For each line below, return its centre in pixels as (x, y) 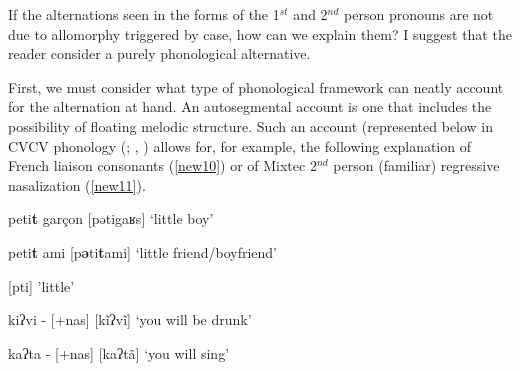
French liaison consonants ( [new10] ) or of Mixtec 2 (162, 165)
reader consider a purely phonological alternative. (159, 53)
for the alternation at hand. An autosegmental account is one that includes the (250, 106)
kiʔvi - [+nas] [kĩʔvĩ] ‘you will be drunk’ (130, 319)
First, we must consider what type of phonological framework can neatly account (256, 86)
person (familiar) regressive (416, 165)
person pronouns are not (419, 14)
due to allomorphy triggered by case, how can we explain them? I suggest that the (260, 33)
